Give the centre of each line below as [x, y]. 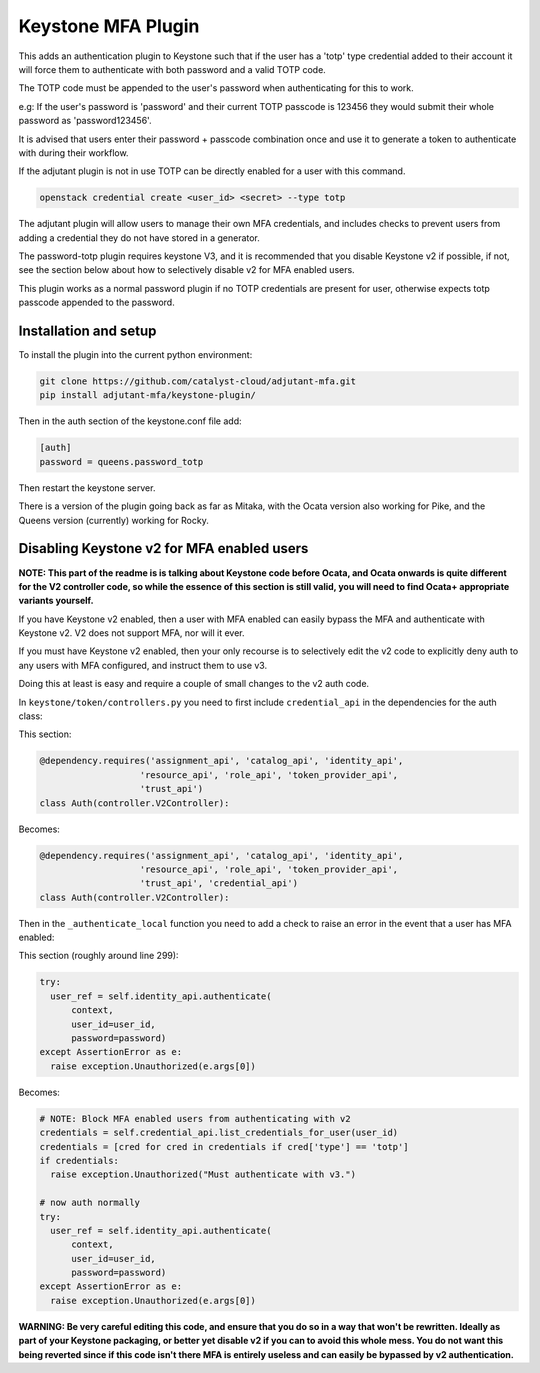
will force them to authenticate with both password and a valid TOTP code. [172, 69]
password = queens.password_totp [121, 461]
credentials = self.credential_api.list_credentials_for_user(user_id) [219, 1133]
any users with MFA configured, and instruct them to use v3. [143, 665]
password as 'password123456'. [85, 121]
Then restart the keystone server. [87, 487]
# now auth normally [89, 1203]
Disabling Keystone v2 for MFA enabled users [163, 548]
